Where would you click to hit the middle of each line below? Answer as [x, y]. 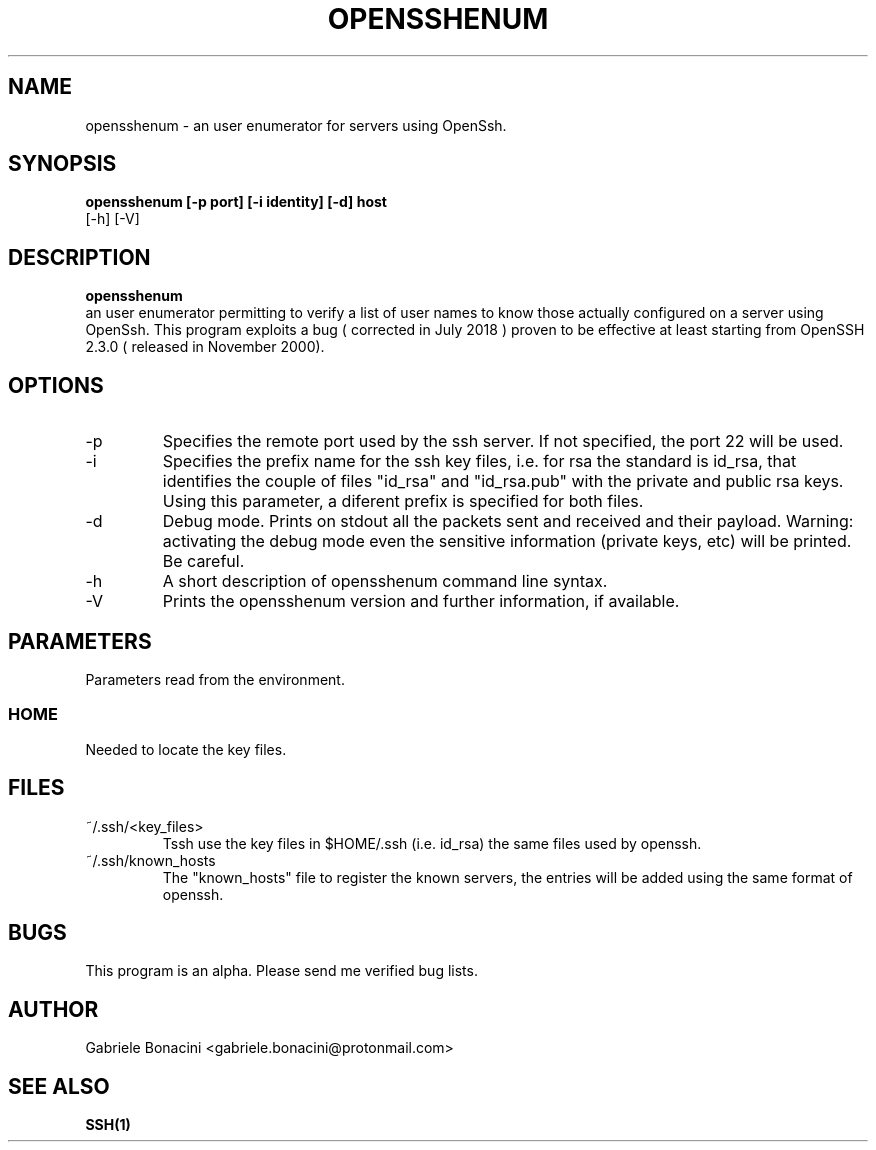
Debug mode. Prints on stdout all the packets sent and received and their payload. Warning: [508, 521]
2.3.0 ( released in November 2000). [205, 347]
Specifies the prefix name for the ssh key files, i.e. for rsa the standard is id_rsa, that [479, 461]
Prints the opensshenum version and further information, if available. [421, 601]
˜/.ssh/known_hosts [150, 860]
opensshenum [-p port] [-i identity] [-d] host [236, 202]
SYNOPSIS [62, 164]
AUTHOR [53, 1009]
